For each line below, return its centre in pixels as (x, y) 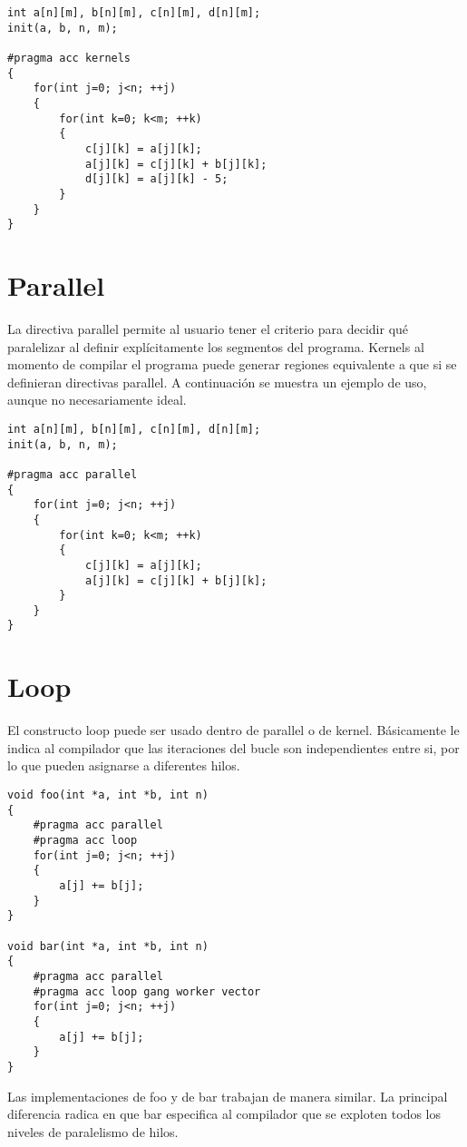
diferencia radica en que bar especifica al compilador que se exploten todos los (224, 1114)
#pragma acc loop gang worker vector (147, 991)
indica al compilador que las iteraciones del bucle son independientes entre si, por (233, 747)
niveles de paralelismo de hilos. (93, 1131)
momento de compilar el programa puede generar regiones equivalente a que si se (232, 364)
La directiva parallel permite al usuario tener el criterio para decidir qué (208, 328)
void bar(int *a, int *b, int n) (108, 946)
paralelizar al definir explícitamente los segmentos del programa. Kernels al (216, 346)
